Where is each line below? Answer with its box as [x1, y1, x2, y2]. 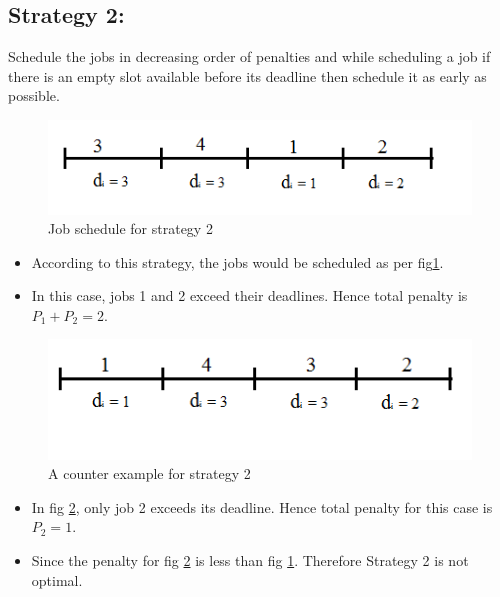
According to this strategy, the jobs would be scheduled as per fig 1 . [31, 251, 444, 272]
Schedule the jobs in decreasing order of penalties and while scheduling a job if [8, 46, 491, 67]
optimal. [31, 569, 83, 590]
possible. [8, 85, 60, 106]
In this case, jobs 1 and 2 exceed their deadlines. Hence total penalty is [31, 285, 468, 306]
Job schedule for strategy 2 [48, 218, 213, 239]
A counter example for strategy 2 [48, 463, 251, 484]
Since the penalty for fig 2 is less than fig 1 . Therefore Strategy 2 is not [31, 550, 469, 570]
